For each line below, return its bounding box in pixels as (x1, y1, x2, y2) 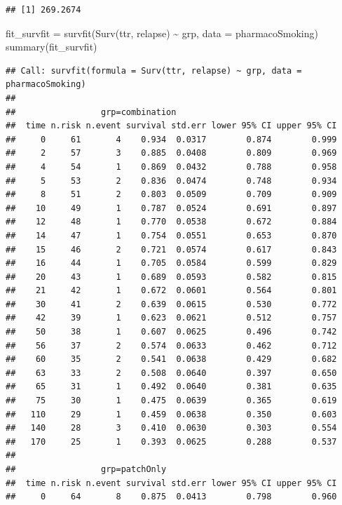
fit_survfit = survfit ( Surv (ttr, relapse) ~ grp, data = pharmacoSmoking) (6, 25, 318, 40)
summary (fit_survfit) (6, 39, 97, 54)
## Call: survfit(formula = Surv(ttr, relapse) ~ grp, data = (6, 65, 302, 76)
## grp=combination (6, 107, 177, 117)
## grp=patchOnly (6, 464, 167, 474)
